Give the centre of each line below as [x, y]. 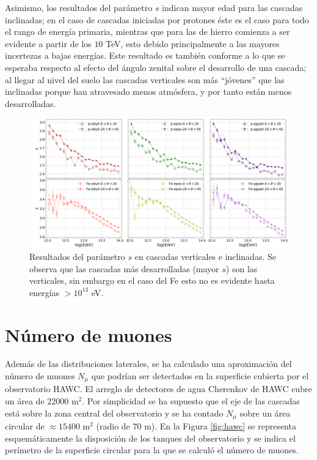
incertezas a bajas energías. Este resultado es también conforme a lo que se [145, 55]
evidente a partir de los [48, 43]
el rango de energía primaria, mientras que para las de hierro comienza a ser [148, 32]
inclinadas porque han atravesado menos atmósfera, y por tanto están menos [148, 91]
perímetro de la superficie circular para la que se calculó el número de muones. [152, 450]
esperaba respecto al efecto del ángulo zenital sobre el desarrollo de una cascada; [156, 67]
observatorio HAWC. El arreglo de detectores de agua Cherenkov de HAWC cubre [158, 389]
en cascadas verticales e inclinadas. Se [205, 256]
